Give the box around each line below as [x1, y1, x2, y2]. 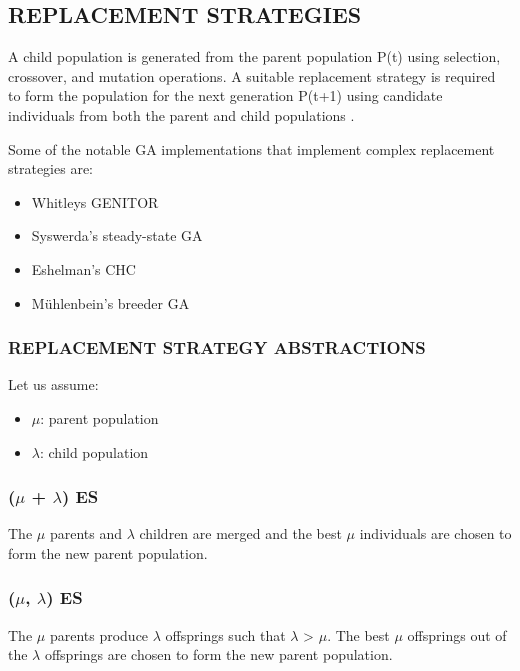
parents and [49, 523, 122, 544]
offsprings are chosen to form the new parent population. [44, 644, 393, 665]
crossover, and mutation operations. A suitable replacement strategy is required [8, 65, 496, 86]
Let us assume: [8, 374, 99, 395]
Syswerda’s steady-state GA [31, 225, 203, 246]
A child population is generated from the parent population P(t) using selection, [8, 46, 501, 67]
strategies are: [8, 158, 93, 179]
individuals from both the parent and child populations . [8, 104, 355, 125]
